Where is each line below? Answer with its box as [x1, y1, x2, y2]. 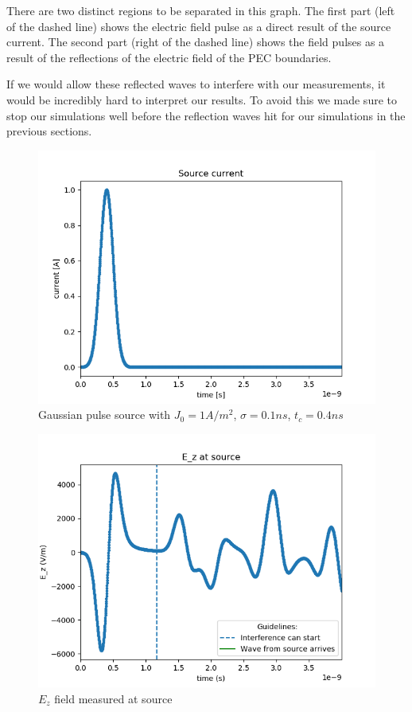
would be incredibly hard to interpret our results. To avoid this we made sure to [6, 91, 397, 108]
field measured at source [54, 690, 173, 706]
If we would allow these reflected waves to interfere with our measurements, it [6, 76, 386, 92]
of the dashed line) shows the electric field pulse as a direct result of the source [6, 18, 391, 34]
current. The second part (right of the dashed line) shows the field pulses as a [6, 33, 385, 50]
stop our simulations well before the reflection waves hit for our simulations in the [6, 107, 406, 123]
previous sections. [6, 123, 92, 139]
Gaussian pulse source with [38, 406, 171, 423]
